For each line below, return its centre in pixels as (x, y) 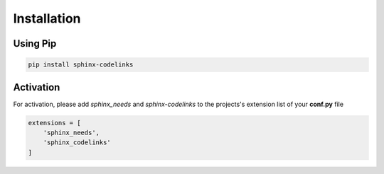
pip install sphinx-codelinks (81, 65)
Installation (47, 18)
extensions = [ (54, 123)
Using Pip (35, 43)
